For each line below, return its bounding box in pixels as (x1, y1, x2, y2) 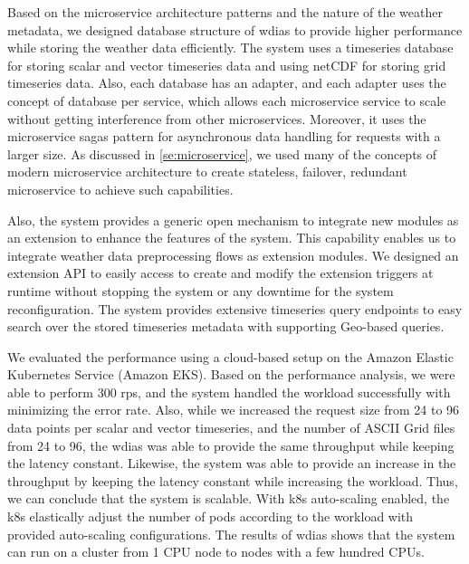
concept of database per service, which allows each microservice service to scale (7, 91, 446, 110)
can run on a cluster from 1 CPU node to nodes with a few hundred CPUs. (7, 542, 425, 561)
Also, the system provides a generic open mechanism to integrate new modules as (7, 210, 459, 229)
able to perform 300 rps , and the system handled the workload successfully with (7, 382, 451, 401)
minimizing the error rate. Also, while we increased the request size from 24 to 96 (7, 400, 460, 419)
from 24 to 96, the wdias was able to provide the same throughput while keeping (7, 435, 455, 454)
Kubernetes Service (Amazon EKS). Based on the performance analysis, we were (7, 365, 455, 384)
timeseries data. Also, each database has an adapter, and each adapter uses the (7, 73, 446, 92)
